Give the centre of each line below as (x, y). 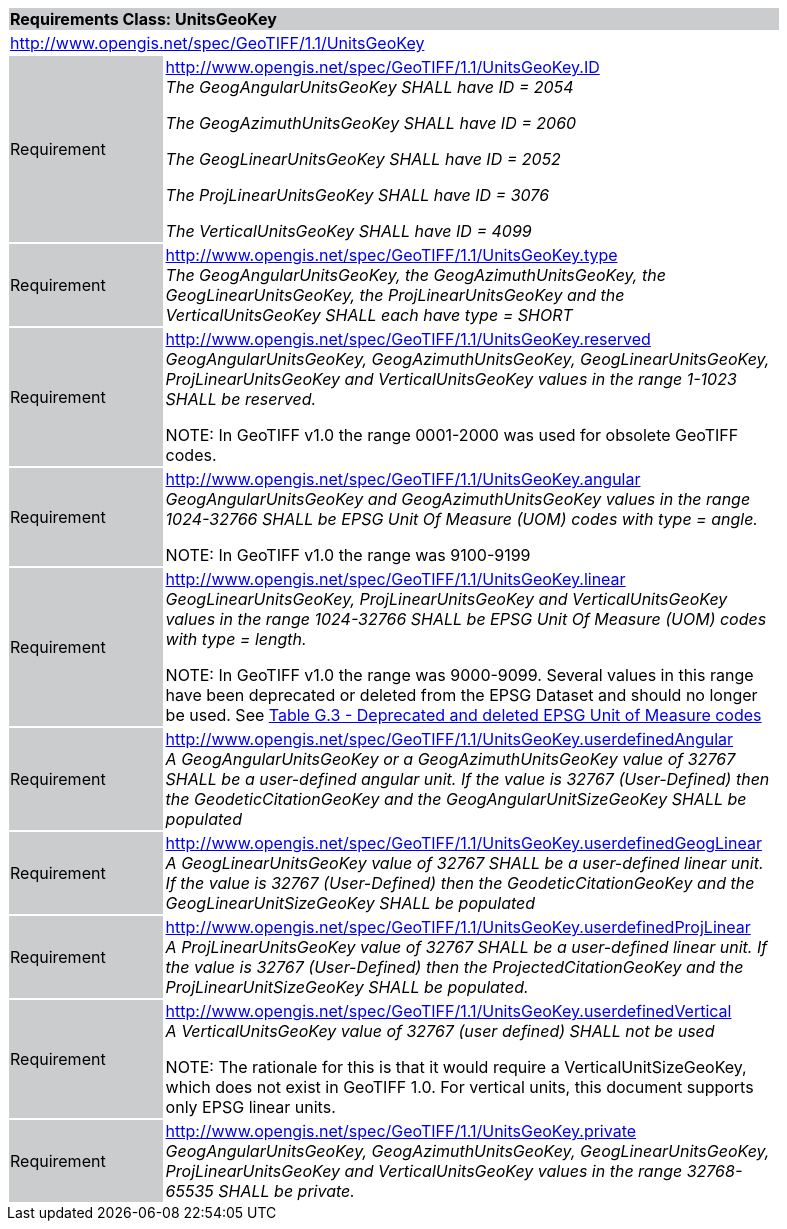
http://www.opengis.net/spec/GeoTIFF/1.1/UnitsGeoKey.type (391, 255)
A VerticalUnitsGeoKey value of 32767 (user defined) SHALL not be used (440, 1031)
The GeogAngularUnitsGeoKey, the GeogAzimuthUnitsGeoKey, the (415, 275)
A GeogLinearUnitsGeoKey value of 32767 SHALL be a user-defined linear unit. (464, 863)
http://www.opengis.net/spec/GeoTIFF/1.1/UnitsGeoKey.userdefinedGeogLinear (463, 843)
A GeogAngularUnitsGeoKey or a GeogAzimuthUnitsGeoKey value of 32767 (450, 759)
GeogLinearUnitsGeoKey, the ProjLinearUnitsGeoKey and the (395, 295)
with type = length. (236, 639)
